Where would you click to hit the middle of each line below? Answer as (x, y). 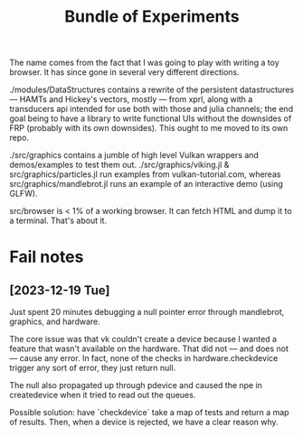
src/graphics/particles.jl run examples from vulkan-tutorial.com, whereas (145, 174)
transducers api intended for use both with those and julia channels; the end (151, 109)
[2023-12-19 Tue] (60, 290)
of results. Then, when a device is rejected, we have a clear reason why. (144, 422)
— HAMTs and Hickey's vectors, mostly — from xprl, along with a (131, 99)
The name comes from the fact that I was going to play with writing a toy (145, 63)
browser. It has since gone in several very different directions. (124, 72)
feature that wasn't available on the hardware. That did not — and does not (149, 348)
